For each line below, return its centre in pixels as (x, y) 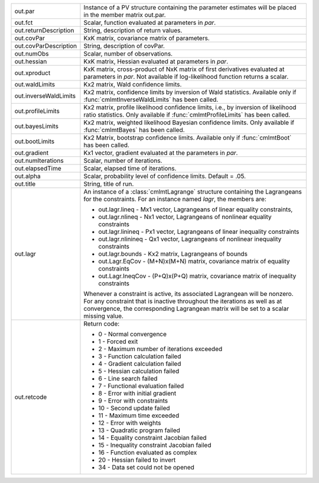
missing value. (104, 316)
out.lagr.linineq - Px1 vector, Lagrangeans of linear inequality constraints (199, 232)
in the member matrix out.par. (125, 15)
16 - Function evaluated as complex (148, 453)
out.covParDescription (46, 46)
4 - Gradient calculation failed (140, 364)
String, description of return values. (133, 30)
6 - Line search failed (128, 379)
